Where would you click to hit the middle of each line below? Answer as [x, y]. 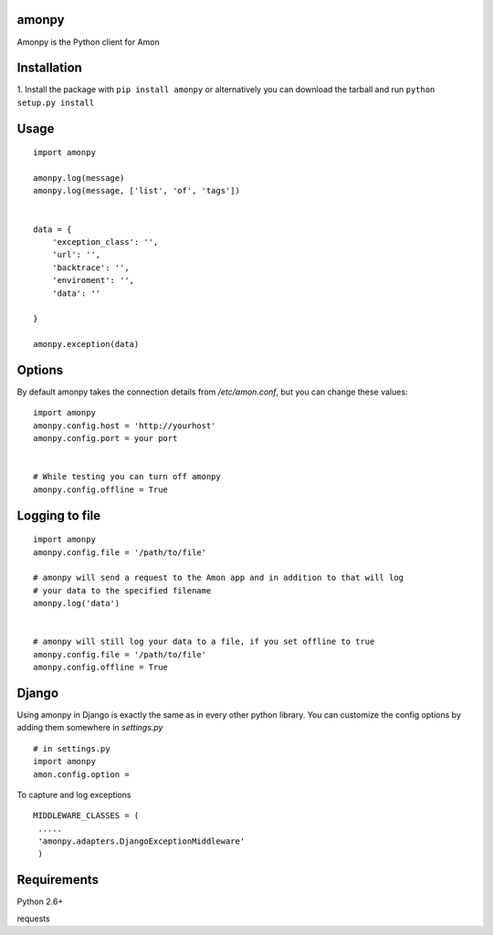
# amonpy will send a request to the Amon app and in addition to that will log [219, 578]
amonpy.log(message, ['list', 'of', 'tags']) [137, 191]
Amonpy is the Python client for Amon [88, 42]
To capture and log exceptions [74, 794]
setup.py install [56, 102]
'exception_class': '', [105, 242]
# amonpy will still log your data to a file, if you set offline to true [204, 642]
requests [33, 919]
